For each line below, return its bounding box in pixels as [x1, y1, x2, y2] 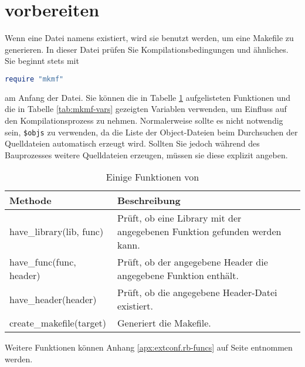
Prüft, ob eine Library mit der [117, 211, 242, 225]
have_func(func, [9, 255, 76, 269]
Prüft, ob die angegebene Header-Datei [117, 286, 277, 300]
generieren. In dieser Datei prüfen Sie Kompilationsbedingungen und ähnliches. [5, 43, 289, 55]
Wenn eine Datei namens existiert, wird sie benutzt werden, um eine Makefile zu [5, 32, 294, 44]
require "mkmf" [5, 74, 64, 83]
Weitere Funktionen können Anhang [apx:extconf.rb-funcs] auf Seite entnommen [5, 341, 293, 354]
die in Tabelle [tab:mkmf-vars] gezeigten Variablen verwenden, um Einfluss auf [5, 103, 287, 115]
